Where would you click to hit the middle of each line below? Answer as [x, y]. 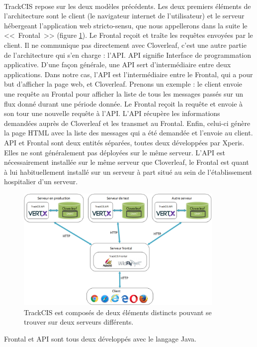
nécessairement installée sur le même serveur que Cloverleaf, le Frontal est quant [127, 162]
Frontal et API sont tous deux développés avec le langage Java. [100, 339]
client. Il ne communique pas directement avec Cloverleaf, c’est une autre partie [125, 45]
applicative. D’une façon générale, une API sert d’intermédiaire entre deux [118, 64]
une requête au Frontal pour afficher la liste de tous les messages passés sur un [124, 93]
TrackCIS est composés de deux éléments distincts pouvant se [118, 312]
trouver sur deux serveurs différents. [79, 322]
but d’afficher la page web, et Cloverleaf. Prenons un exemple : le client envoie [123, 84]
